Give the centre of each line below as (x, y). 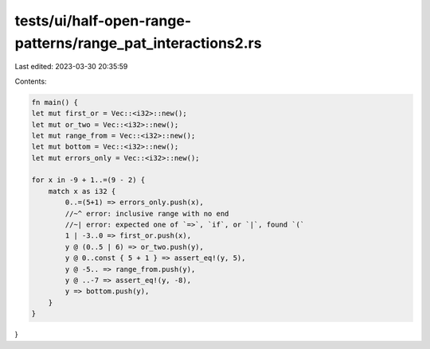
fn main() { (55, 102)
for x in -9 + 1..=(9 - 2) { (88, 180)
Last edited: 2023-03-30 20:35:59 (71, 67)
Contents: (31, 81)
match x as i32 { (82, 191)
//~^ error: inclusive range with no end (147, 213)
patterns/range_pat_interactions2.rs (138, 43)
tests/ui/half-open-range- (103, 21)
